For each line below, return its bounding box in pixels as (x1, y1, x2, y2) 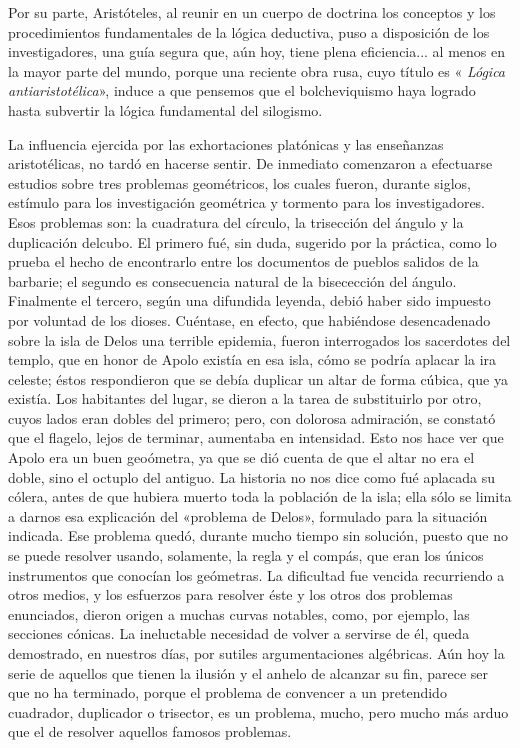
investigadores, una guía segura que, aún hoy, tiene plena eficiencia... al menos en (8, 41, 505, 62)
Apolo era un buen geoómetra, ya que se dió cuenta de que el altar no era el (8, 447, 475, 468)
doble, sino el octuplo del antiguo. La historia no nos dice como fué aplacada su (8, 466, 496, 487)
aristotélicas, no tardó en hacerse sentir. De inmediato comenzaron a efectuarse (8, 153, 493, 174)
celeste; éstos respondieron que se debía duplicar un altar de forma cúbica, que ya (8, 368, 508, 389)
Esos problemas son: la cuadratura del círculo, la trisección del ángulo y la (8, 211, 464, 232)
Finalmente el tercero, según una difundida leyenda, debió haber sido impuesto (8, 290, 491, 311)
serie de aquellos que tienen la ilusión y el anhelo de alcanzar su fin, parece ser (8, 662, 489, 683)
